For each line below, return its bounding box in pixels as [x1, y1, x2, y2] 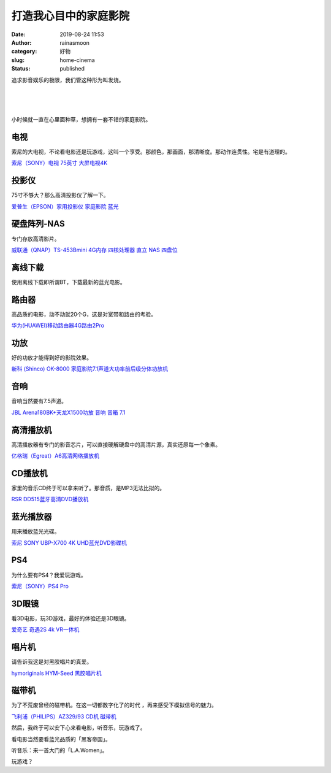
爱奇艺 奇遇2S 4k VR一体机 [11, 626, 80, 633]
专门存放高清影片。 [11, 235, 60, 242]
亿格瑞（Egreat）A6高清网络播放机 [11, 452, 100, 460]
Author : [11, 39, 32, 46]
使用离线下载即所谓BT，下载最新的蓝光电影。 [11, 278, 126, 285]
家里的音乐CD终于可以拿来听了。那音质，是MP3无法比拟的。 [11, 484, 165, 491]
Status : [11, 65, 31, 72]
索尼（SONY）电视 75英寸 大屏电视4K [11, 160, 108, 167]
